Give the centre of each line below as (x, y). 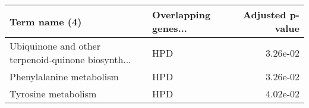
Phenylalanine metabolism (64, 76)
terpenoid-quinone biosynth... (70, 59)
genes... (170, 28)
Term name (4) (46, 21)
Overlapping (182, 14)
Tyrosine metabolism (53, 94)
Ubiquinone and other (55, 46)
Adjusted (264, 14)
